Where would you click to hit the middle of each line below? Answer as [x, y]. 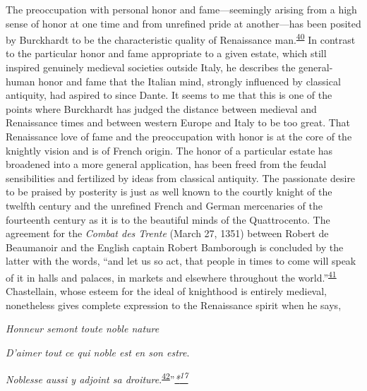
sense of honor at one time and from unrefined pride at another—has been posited [183, 23]
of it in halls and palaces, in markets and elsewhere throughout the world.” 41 [171, 276]
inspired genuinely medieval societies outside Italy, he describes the [151, 67]
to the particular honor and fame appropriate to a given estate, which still [166, 53]
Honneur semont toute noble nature [83, 329]
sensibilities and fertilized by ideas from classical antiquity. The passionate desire [181, 178]
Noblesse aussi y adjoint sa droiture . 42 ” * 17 [97, 378]
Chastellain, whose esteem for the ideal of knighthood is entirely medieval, [166, 291]
